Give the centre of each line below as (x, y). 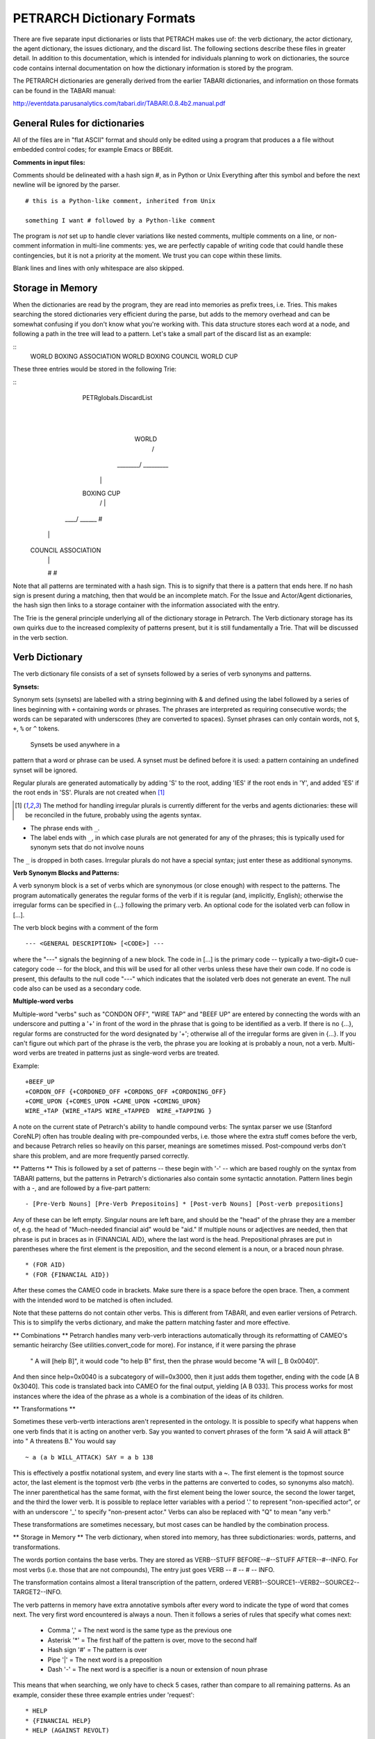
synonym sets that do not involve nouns (87, 847)
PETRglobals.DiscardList (117, 398)
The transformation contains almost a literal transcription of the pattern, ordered (127, 1582)
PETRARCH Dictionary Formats (104, 18)
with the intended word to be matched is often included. (93, 1300)
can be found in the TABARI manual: (64, 90)
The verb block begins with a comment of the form (86, 928)
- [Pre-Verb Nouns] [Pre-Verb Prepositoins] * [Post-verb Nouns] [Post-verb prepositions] (184, 1204)
